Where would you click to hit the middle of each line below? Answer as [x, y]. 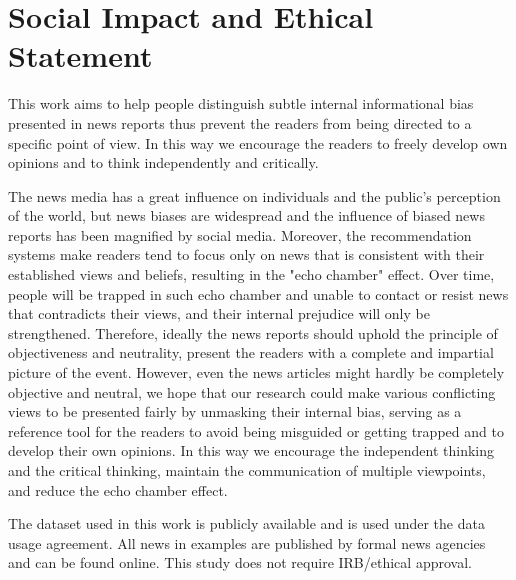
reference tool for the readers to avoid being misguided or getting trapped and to [256, 430]
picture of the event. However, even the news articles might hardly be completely [256, 372]
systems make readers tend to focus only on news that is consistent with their [246, 254]
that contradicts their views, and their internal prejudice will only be [219, 313]
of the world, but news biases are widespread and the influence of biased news [246, 215]
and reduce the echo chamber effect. [118, 489]
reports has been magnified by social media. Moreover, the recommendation [240, 234]
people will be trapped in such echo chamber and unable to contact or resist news [258, 293]
